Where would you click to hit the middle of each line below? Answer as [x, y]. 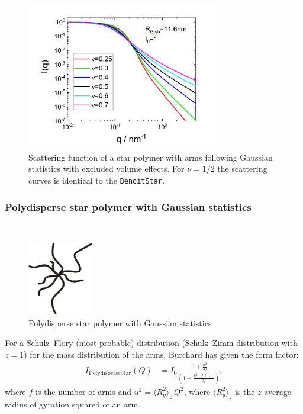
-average [276, 391]
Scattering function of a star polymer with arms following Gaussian [151, 157]
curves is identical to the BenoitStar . [97, 180]
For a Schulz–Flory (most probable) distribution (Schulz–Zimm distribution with [151, 343]
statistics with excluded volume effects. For [107, 169]
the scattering [242, 169]
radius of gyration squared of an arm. [73, 404]
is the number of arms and [84, 391]
